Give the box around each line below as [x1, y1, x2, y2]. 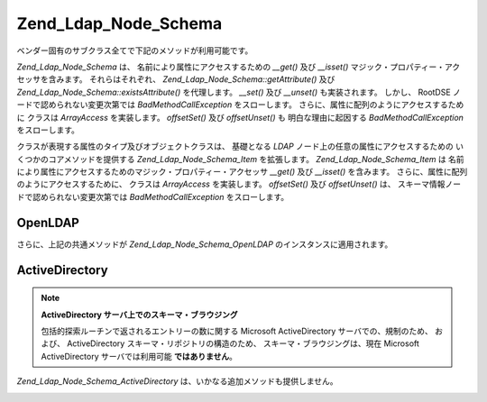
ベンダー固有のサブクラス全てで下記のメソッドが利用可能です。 [16, 45, 253, 56]
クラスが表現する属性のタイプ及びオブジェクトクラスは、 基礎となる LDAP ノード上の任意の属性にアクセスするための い [16, 141, 464, 152]
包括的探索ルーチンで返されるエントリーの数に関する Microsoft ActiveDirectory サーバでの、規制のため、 [41, 325, 433, 336]
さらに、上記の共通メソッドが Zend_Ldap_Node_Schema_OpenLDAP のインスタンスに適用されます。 [16, 239, 393, 250]
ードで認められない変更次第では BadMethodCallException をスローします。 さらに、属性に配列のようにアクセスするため [16, 99, 464, 110]
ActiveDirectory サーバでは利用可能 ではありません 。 [41, 351, 238, 361]
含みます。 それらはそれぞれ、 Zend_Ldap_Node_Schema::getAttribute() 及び [48, 74, 335, 85]
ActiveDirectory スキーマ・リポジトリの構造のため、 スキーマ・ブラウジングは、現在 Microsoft [66, 338, 419, 349]
